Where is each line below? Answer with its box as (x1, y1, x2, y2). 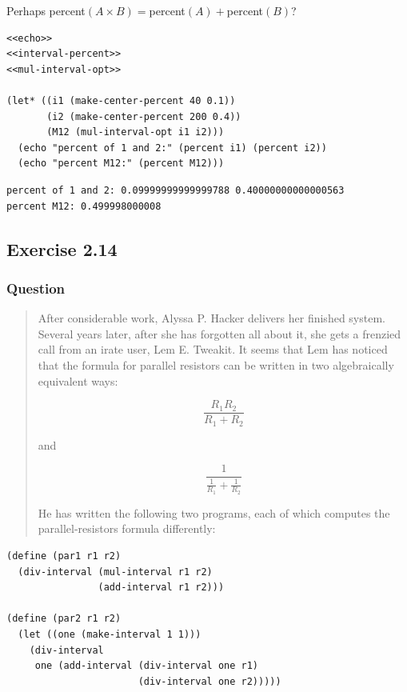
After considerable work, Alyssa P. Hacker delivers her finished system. (38, 310, 385, 326)
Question (6, 278, 66, 298)
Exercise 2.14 (6, 236, 118, 261)
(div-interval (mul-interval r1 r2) (18, 566, 213, 578)
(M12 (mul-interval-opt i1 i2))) (46, 126, 225, 138)
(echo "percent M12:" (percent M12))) (18, 158, 225, 170)
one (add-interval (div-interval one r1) (34, 660, 258, 672)
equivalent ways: (38, 372, 118, 389)
